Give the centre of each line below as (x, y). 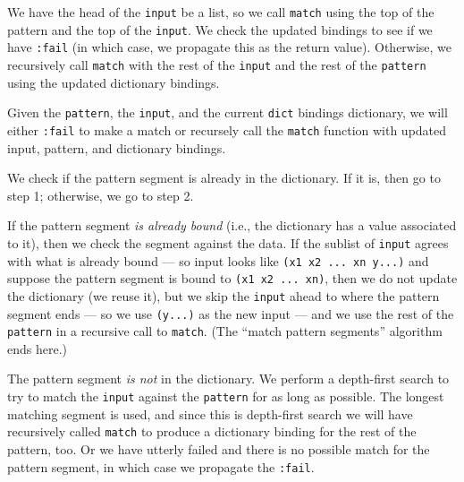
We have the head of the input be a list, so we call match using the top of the (221, 12)
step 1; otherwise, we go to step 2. (101, 195)
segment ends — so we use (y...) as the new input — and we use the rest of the (231, 313)
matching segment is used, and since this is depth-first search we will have (210, 413)
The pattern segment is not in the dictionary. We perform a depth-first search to (228, 379)
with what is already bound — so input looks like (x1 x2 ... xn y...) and (218, 260)
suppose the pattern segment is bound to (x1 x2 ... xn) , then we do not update (232, 278)
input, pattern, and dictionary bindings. (117, 147)
